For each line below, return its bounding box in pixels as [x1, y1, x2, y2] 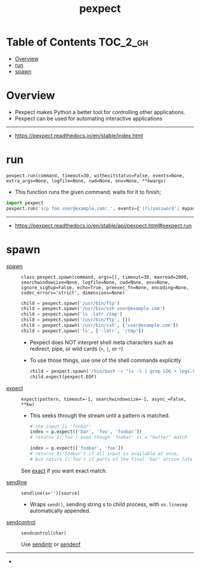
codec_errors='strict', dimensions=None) [21, 290, 126, 296]
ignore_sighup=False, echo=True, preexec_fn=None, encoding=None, [21, 284, 189, 291]
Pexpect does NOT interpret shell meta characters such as [29, 339, 174, 346]
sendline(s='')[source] [21, 490, 80, 496]
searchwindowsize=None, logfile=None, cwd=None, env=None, [21, 279, 171, 285]
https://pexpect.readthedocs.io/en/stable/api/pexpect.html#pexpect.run [14, 222, 192, 229]
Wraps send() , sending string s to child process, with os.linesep [29, 500, 188, 508]
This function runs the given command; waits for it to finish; [14, 188, 161, 195]
